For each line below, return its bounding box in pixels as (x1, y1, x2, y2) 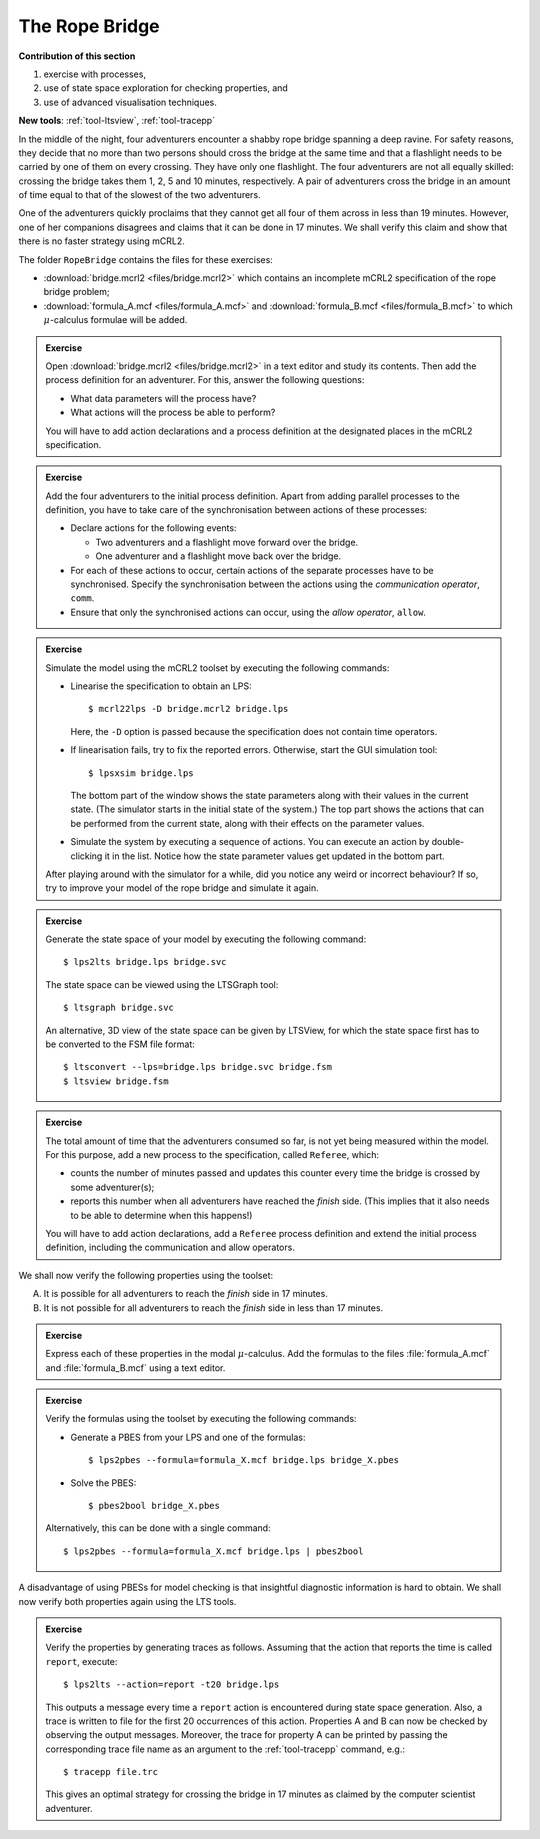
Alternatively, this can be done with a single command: (45, 1522, 271, 1534)
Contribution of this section (18, 50, 136, 62)
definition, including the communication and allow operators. (45, 1241, 295, 1254)
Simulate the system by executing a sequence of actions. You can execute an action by (70, 836, 430, 848)
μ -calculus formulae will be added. (43, 314, 188, 326)
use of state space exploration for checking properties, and (43, 82, 289, 94)
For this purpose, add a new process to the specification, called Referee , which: (45, 1148, 380, 1160)
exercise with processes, (43, 68, 147, 80)
